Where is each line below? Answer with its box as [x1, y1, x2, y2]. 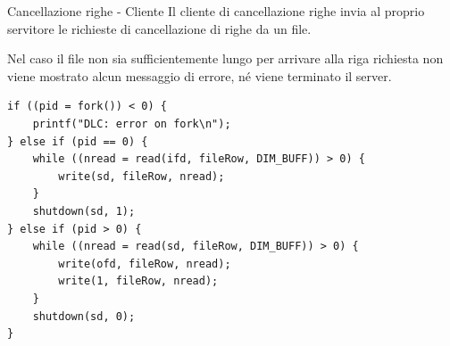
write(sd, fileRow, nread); [58, 169, 225, 183]
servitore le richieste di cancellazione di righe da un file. [7, 19, 312, 37]
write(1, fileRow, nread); [58, 275, 219, 288]
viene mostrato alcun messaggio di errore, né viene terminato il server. [7, 66, 392, 85]
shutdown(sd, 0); [32, 309, 136, 323]
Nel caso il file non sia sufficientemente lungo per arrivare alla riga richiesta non [7, 49, 444, 68]
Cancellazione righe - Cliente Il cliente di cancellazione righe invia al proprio [7, 2, 425, 20]
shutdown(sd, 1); [32, 204, 136, 218]
